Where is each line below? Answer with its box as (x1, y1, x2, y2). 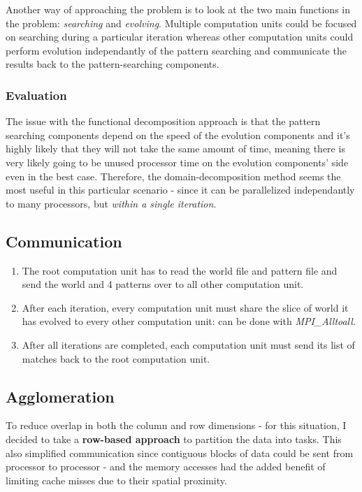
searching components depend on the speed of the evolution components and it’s (6, 127, 350, 142)
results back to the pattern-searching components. (6, 57, 219, 71)
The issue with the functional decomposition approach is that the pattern (6, 114, 321, 129)
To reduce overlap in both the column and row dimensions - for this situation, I (6, 418, 347, 433)
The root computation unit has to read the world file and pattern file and (22, 263, 338, 277)
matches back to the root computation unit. (22, 351, 210, 366)
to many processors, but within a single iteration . (6, 196, 217, 210)
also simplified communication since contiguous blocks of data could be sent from (6, 445, 354, 460)
